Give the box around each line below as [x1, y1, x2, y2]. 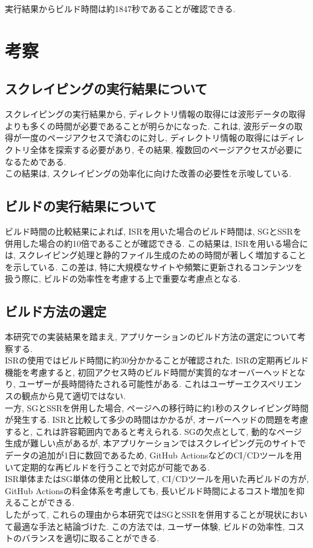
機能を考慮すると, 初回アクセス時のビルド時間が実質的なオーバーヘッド [5, 365, 289, 378]
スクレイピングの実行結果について [5, 79, 208, 98]
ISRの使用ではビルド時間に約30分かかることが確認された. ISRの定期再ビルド [5, 354, 309, 367]
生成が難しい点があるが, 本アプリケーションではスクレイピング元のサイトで [5, 437, 306, 449]
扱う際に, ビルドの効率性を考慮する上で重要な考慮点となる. [5, 272, 241, 285]
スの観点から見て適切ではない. [5, 390, 126, 402]
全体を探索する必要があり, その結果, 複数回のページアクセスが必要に [30, 143, 303, 155]
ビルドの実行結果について [5, 197, 157, 215]
